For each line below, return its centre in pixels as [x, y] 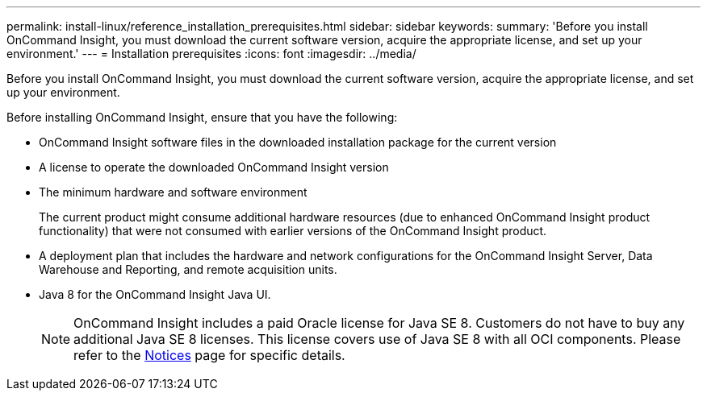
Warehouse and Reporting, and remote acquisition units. [188, 269]
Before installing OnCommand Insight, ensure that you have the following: [202, 117]
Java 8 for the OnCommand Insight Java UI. [155, 294]
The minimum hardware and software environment [173, 192]
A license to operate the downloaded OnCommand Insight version [214, 167]
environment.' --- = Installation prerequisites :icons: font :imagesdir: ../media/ [211, 54]
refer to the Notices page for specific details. [209, 355]
